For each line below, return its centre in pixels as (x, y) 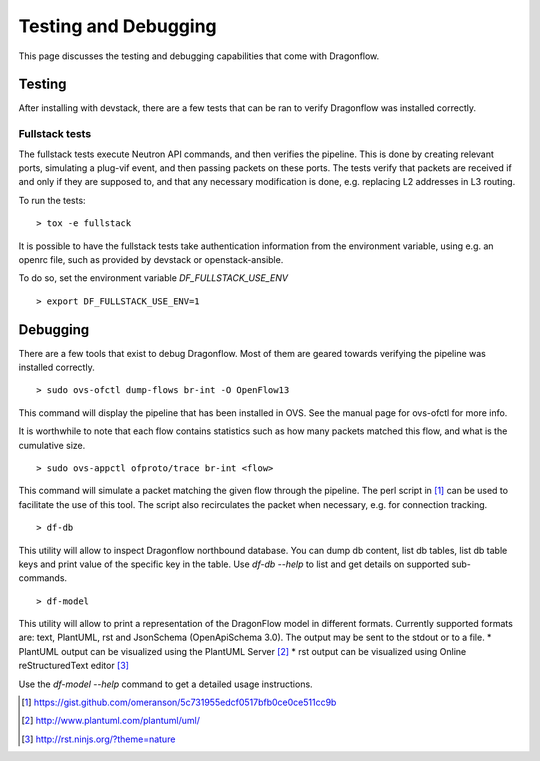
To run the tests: (52, 200)
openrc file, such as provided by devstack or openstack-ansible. (151, 259)
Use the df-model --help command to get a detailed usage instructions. (166, 684)
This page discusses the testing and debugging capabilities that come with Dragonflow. (199, 56)
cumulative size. (52, 445)
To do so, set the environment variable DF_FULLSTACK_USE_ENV (153, 278)
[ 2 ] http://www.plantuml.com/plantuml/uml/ (110, 721)
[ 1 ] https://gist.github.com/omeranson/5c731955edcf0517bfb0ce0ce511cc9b (179, 702)
